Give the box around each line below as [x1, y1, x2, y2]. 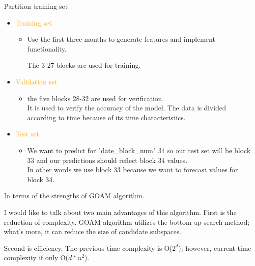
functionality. [27, 43, 67, 53]
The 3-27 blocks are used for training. [27, 60, 141, 70]
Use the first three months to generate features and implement [27, 34, 215, 44]
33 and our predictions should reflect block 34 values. [27, 155, 188, 165]
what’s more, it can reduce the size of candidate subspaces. [4, 226, 181, 237]
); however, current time [178, 242, 251, 253]
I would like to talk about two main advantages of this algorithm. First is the [4, 207, 237, 217]
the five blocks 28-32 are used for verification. [27, 93, 164, 103]
